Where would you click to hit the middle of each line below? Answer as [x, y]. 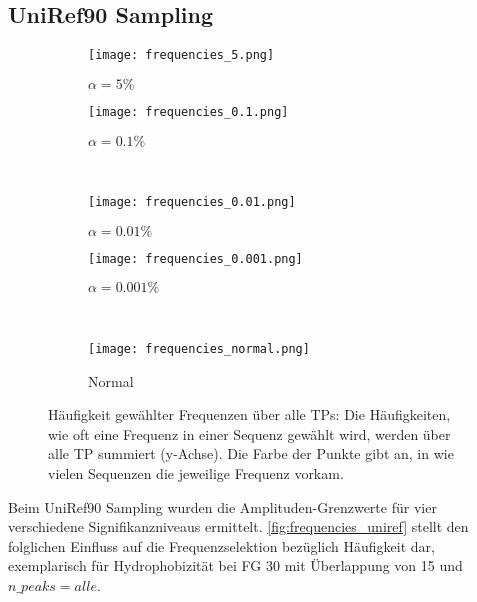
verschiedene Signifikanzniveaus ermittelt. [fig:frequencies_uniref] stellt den [238, 526]
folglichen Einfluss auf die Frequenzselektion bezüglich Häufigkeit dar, [221, 545]
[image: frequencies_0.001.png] [195, 258]
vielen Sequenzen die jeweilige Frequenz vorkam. [196, 473]
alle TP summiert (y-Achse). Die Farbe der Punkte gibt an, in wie [251, 453]
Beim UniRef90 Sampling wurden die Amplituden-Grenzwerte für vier [222, 506]
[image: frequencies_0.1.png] [188, 111]
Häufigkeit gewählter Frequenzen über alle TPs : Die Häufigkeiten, [249, 414]
